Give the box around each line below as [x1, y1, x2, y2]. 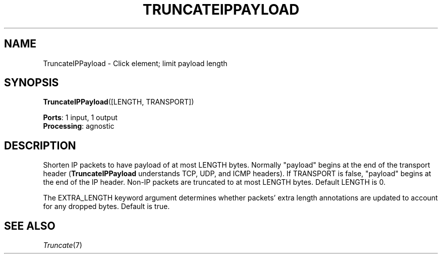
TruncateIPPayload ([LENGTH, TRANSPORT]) [43, 97, 194, 107]
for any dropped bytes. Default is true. [43, 202, 170, 211]
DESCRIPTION [4, 139, 76, 152]
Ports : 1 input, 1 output [43, 113, 118, 122]
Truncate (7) [43, 241, 82, 250]
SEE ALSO [4, 219, 56, 232]
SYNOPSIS [4, 76, 59, 89]
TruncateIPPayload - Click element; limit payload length [43, 59, 228, 68]
